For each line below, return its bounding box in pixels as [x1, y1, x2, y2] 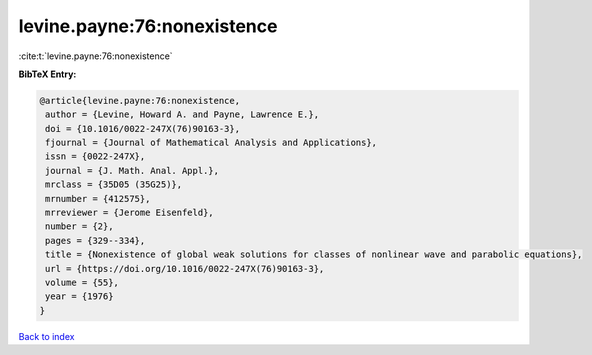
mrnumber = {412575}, [45, 193, 151, 204]
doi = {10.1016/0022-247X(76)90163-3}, [45, 123, 240, 134]
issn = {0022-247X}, [45, 151, 146, 162]
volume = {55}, [45, 277, 120, 288]
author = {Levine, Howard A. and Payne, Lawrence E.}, [45, 109, 320, 120]
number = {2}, [45, 221, 114, 232]
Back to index [18, 330, 75, 342]
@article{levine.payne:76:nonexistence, [39, 95, 240, 106]
